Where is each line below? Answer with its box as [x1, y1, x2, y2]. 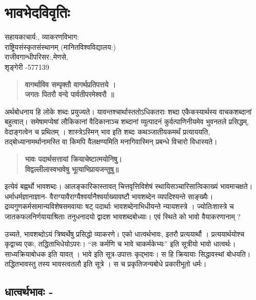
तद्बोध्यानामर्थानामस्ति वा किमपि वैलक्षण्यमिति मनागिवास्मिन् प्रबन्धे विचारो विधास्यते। [5, 136, 218, 147]
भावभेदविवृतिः [5, 2, 70, 23]
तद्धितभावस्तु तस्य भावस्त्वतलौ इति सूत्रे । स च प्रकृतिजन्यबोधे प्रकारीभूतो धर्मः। [5, 258, 207, 269]
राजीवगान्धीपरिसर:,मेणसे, [5, 51, 68, 62]
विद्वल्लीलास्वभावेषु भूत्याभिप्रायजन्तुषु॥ [25, 163, 119, 174]
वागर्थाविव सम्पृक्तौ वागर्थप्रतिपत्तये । [25, 79, 116, 89]
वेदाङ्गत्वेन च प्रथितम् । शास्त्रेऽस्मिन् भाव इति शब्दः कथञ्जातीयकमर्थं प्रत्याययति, [5, 126, 210, 137]
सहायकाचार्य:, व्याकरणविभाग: [5, 31, 79, 42]
